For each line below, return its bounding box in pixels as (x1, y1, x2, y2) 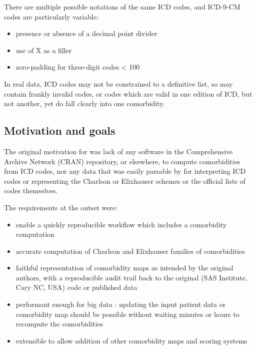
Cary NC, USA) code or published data (15, 282, 137, 292)
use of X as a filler (15, 45, 72, 55)
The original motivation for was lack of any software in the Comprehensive (4, 146, 233, 156)
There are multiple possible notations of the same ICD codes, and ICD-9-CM (4, 2, 240, 12)
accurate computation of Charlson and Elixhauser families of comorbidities (15, 245, 245, 256)
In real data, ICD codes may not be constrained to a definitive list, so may (4, 78, 233, 89)
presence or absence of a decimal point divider (15, 28, 157, 39)
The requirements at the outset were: (4, 202, 117, 212)
